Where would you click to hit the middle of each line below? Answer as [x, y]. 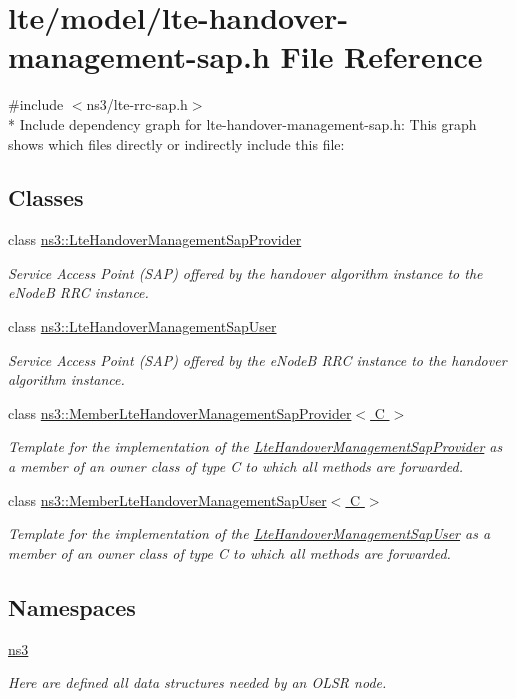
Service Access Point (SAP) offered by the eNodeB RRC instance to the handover [257, 359]
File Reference [381, 56]
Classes [46, 197]
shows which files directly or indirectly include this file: [176, 143]
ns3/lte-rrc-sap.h [137, 104]
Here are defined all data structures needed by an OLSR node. [197, 682]
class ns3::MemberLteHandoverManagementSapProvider [180, 412]
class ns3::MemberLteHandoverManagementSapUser [167, 499]
